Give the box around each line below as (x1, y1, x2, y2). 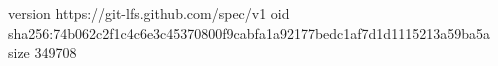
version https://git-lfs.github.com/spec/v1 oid (8, 3, 290, 23)
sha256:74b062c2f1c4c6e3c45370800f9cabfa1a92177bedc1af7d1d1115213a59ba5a (8, 22, 490, 43)
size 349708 (8, 42, 77, 63)
